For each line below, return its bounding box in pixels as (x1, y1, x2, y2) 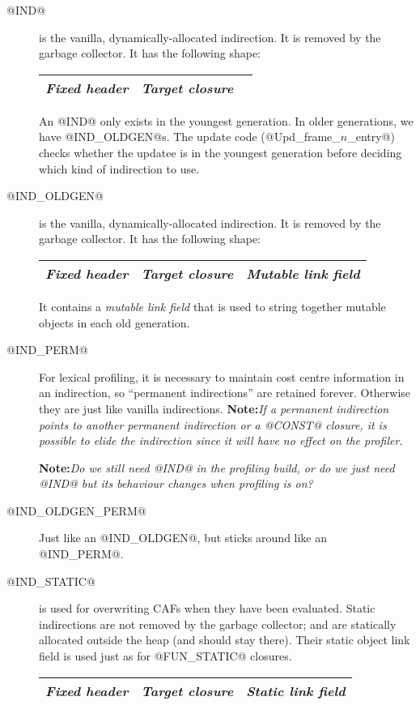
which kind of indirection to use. (39, 160, 200, 177)
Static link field (246, 681, 346, 700)
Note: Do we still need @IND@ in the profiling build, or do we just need (39, 459, 395, 476)
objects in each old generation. (39, 314, 190, 331)
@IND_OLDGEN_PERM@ (6, 502, 146, 519)
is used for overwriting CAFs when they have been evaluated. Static (39, 600, 375, 617)
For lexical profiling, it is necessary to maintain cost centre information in (39, 368, 405, 385)
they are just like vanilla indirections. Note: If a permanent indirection (39, 399, 389, 417)
